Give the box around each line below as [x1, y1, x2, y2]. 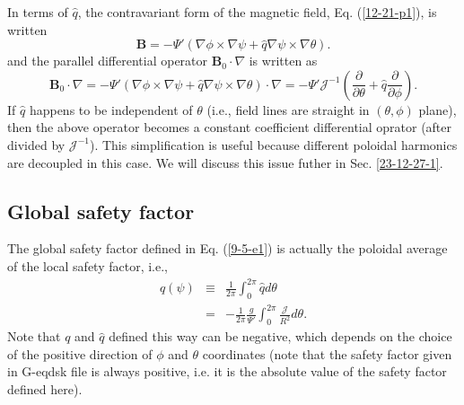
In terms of [7, 3, 68, 21]
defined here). [7, 379, 83, 398]
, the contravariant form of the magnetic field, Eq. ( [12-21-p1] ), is [77, 3, 437, 21]
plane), [418, 100, 457, 119]
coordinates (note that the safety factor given [202, 344, 452, 363]
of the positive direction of [7, 344, 153, 363]
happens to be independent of [29, 100, 193, 119]
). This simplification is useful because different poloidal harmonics [89, 135, 458, 154]
